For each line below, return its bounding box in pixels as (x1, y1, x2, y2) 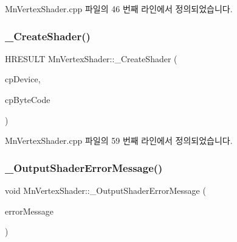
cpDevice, (5, 73, 41, 85)
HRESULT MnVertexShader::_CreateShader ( (5, 52, 177, 65)
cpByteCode (5, 93, 50, 105)
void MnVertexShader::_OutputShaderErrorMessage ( (5, 184, 206, 196)
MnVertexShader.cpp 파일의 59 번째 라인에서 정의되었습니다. (5, 134, 233, 147)
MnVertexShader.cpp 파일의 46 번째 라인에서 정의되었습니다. (5, 2, 233, 15)
